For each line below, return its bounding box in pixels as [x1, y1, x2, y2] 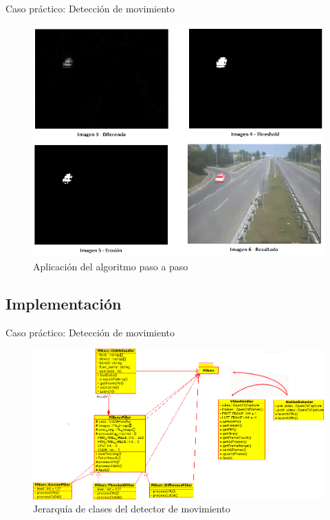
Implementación [5, 293, 122, 314]
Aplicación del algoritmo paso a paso [33, 259, 188, 274]
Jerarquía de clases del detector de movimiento [33, 501, 230, 516]
